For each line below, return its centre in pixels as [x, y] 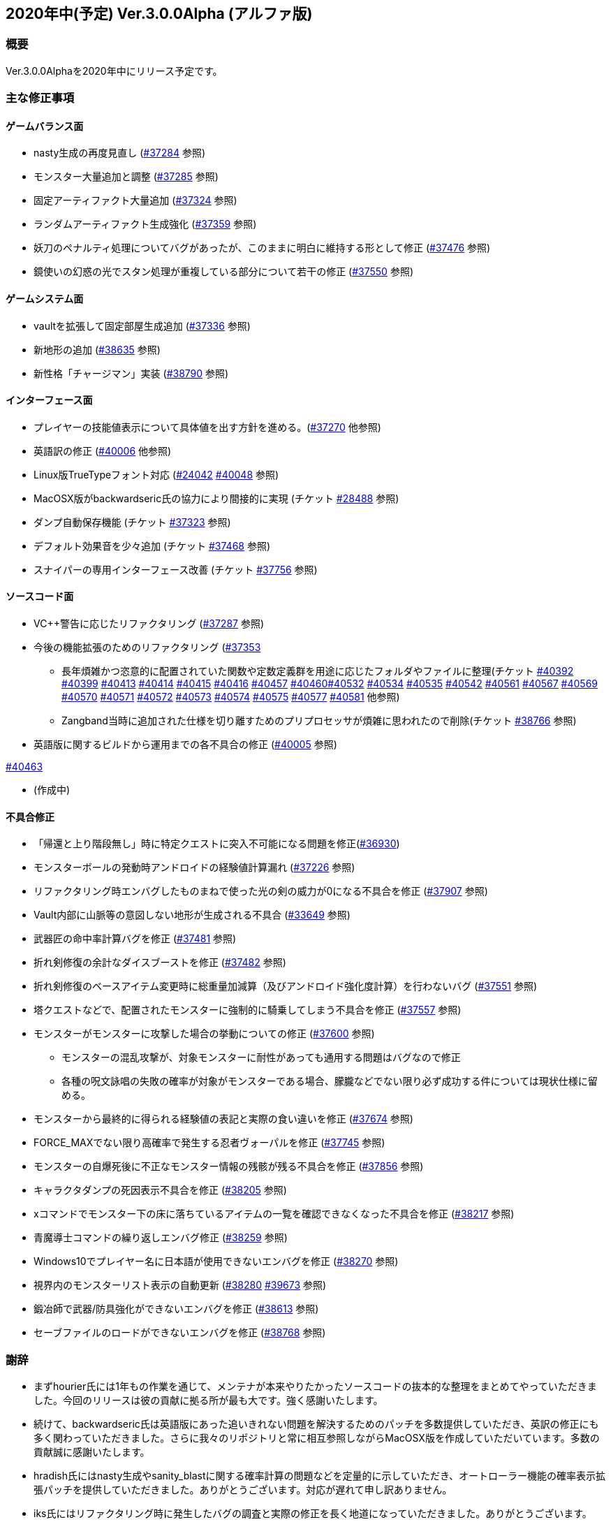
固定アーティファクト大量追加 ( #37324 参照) [135, 200]
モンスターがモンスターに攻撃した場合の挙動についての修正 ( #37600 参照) [204, 1034]
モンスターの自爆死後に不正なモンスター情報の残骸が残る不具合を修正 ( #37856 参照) [229, 1166]
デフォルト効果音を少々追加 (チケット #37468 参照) [152, 546]
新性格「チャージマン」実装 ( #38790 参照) [131, 373]
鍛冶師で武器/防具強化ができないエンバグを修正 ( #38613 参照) [176, 1309]
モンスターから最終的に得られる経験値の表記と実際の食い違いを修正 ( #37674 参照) [223, 1119]
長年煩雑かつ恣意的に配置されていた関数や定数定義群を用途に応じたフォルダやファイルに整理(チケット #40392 [318, 671]
